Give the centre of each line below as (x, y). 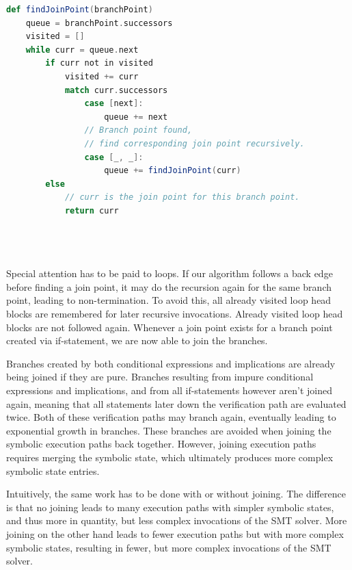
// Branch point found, (138, 130)
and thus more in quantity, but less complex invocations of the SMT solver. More (177, 520)
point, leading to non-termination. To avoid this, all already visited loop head (169, 300)
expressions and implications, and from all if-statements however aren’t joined (170, 390)
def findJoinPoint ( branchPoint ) (80, 10)
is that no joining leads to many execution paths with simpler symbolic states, (170, 507)
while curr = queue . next (82, 50)
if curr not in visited (99, 63)
